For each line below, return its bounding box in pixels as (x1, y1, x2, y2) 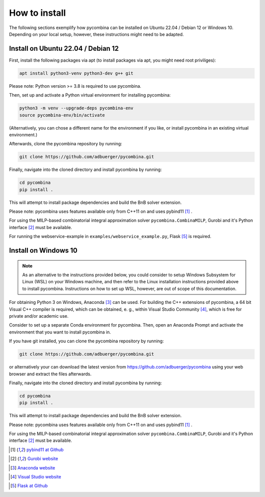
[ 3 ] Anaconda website (10, 464, 55, 470)
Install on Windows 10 (9, 246, 78, 255)
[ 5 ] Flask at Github (10, 483, 48, 489)
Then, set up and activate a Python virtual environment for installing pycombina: (9, 92, 171, 98)
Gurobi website (27, 456, 58, 462)
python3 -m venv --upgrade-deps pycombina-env (19, 105, 133, 111)
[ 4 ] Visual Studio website (10, 474, 61, 480)
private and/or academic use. (9, 313, 69, 319)
